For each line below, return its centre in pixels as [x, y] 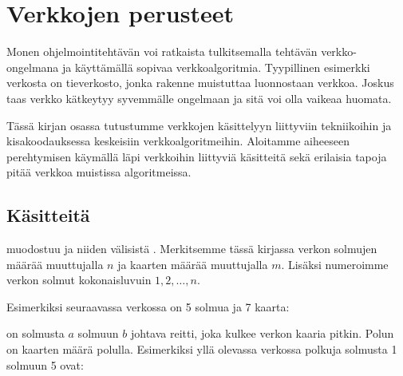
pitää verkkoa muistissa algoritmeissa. [99, 172]
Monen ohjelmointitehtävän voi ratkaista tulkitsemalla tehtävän [162, 51]
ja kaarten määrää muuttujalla [193, 264]
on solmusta [36, 333]
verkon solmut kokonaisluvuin [79, 280]
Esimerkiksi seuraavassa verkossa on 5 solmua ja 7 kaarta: [148, 306]
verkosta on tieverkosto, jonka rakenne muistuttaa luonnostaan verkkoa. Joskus [200, 83]
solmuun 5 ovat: [45, 364]
